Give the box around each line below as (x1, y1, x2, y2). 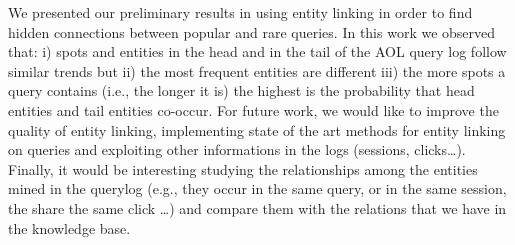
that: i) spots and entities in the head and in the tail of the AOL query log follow (8, 41, 507, 62)
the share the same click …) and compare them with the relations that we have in (8, 197, 507, 218)
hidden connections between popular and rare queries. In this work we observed (8, 21, 496, 42)
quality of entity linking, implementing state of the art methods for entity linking (8, 119, 506, 140)
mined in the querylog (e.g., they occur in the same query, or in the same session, (8, 178, 507, 199)
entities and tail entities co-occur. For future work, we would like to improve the (8, 99, 499, 120)
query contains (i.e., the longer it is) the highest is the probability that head (8, 80, 475, 101)
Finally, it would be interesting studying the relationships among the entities (8, 158, 478, 179)
